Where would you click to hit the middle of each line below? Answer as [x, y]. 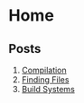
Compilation [44, 70]
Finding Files [45, 80]
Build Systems [48, 89]
